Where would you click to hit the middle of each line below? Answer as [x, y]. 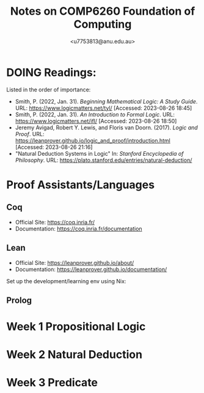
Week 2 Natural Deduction [74, 355]
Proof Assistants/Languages [80, 185]
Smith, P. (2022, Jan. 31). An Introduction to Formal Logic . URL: [95, 114]
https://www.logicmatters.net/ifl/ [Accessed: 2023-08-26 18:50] [96, 121]
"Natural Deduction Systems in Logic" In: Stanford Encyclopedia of [99, 153]
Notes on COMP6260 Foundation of [103, 11]
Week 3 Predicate [52, 383]
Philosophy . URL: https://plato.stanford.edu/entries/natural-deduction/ [104, 160]
